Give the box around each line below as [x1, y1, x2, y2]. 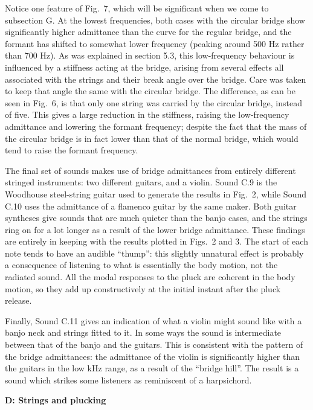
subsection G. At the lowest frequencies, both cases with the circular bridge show [5, 13, 305, 26]
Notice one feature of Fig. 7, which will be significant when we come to [5, 2, 269, 14]
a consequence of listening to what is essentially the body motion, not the [5, 258, 278, 271]
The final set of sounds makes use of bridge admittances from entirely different [5, 164, 296, 176]
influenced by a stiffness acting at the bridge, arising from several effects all [5, 60, 284, 73]
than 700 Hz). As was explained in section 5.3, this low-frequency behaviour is [5, 49, 295, 62]
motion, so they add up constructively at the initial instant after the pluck [5, 282, 281, 295]
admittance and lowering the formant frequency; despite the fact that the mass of [5, 120, 307, 132]
